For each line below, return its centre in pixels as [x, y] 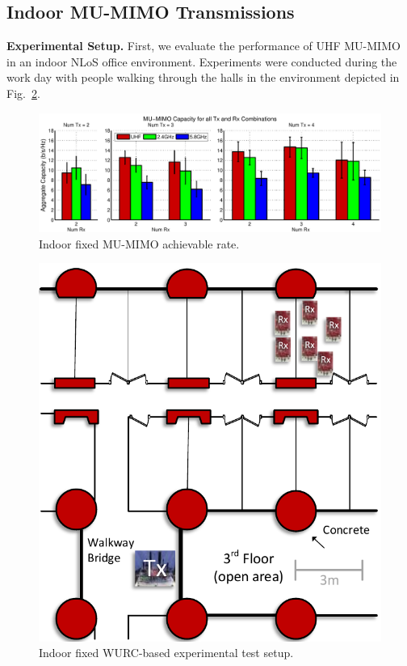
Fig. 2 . [23, 93]
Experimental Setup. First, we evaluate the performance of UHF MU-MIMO [203, 46]
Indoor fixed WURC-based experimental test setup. [166, 653]
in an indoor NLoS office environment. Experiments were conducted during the [202, 61]
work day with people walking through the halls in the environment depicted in [203, 77]
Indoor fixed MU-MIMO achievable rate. [139, 243]
